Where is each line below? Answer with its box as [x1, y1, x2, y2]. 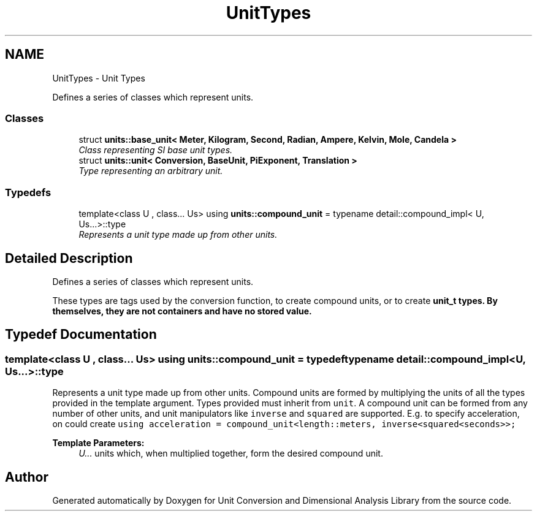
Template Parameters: [52, 438, 145, 449]
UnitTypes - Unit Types [52, 72, 145, 83]
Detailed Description [5, 250, 133, 266]
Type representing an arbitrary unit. [78, 165, 223, 176]
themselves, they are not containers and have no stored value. [52, 305, 312, 316]
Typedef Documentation [5, 327, 157, 343]
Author [5, 469, 48, 485]
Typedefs [5, 186, 51, 199]
